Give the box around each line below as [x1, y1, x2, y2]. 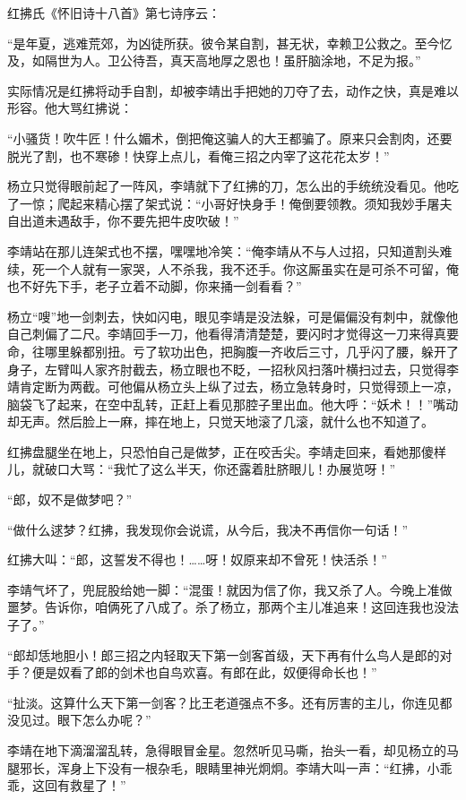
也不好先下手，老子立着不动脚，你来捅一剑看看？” [7, 277, 302, 296]
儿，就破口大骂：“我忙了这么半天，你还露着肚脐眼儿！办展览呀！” [7, 460, 396, 478]
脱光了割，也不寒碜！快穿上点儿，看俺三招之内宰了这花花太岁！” [7, 146, 390, 165]
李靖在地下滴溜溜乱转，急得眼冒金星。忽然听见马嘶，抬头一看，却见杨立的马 [7, 741, 459, 759]
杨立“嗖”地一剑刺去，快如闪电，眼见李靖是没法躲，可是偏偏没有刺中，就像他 [7, 306, 459, 325]
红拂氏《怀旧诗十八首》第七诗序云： [7, 4, 220, 22]
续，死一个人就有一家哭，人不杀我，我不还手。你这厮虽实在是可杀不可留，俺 [7, 259, 459, 278]
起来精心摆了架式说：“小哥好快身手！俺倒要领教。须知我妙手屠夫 [69, 194, 453, 212]
